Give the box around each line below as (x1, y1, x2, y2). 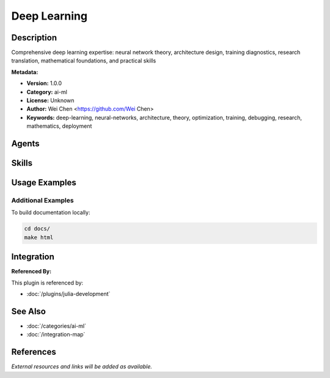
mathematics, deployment (26, 122, 92, 130)
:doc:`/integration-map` (26, 331, 86, 338)
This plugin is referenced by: (11, 279, 84, 286)
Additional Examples (11, 196, 74, 204)
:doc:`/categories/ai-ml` (26, 322, 87, 330)
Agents (11, 138, 40, 149)
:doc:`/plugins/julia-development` (26, 291, 111, 298)
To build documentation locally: (11, 209, 90, 217)
